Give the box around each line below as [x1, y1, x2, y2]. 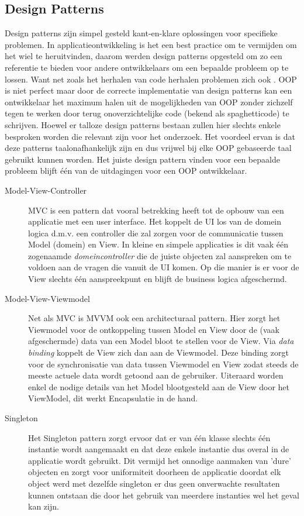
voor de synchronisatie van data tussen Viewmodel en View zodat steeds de [28, 357, 299, 370]
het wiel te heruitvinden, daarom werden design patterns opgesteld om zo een [5, 50, 282, 62]
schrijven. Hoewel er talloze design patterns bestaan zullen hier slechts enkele [5, 118, 281, 130]
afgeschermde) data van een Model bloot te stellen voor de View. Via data [28, 335, 294, 347]
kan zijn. [28, 500, 59, 512]
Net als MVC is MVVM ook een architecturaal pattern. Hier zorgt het [28, 312, 281, 324]
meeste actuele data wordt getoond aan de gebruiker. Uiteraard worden [28, 369, 284, 381]
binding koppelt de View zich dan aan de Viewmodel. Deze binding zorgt [28, 346, 289, 359]
